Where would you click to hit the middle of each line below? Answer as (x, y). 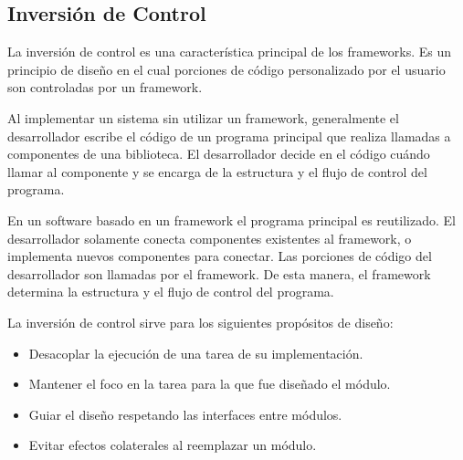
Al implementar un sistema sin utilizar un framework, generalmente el (203, 117)
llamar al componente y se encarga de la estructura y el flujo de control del (217, 171)
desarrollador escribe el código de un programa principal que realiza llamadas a (229, 136)
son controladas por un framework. (105, 87)
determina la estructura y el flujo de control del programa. (171, 292)
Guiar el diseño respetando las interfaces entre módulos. (185, 414)
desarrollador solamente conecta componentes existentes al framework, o (210, 238)
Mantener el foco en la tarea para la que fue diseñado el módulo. (210, 384)
